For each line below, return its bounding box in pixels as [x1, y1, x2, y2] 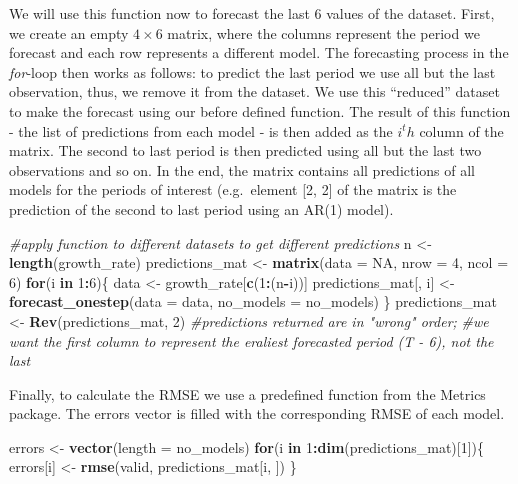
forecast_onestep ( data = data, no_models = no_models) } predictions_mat [9, 291, 497, 312]
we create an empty [9, 22, 129, 43]
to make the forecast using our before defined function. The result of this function [9, 100, 511, 121]
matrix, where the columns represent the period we [167, 22, 480, 43]
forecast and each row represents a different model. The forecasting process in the [9, 42, 509, 63]
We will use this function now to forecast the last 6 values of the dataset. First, [9, 3, 495, 23]
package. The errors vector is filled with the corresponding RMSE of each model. [9, 403, 505, 424]
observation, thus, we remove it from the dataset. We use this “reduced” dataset [9, 81, 500, 102]
